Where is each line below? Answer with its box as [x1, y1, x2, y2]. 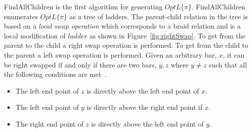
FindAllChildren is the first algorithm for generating [4, 1, 163, 11]
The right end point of [15, 118, 84, 129]
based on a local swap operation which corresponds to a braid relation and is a [4, 21, 241, 31]
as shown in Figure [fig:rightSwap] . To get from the [89, 30, 246, 40]
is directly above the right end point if [86, 102, 203, 112]
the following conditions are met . [4, 69, 107, 79]
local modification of [4, 30, 66, 40]
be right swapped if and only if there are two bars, [4, 59, 157, 69]
